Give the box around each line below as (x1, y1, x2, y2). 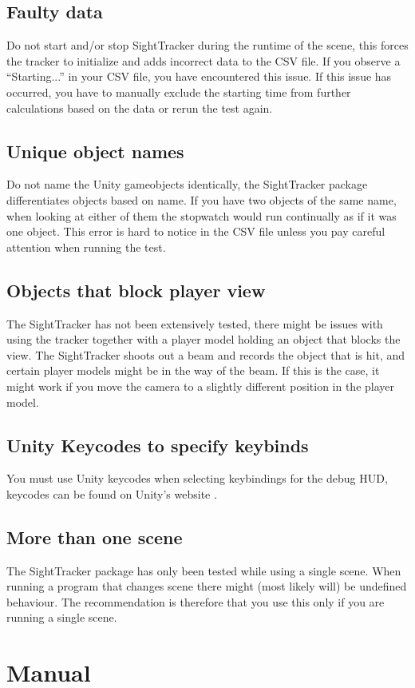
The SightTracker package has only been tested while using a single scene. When (6, 562, 401, 579)
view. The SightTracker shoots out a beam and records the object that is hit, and (6, 346, 405, 363)
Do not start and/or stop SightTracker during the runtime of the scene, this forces (6, 37, 409, 54)
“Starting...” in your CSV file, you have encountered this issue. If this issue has (6, 68, 392, 85)
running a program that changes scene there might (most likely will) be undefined (6, 578, 407, 595)
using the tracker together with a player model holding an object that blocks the (6, 331, 401, 348)
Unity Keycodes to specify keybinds (6, 432, 309, 457)
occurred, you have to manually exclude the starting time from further (6, 83, 351, 100)
